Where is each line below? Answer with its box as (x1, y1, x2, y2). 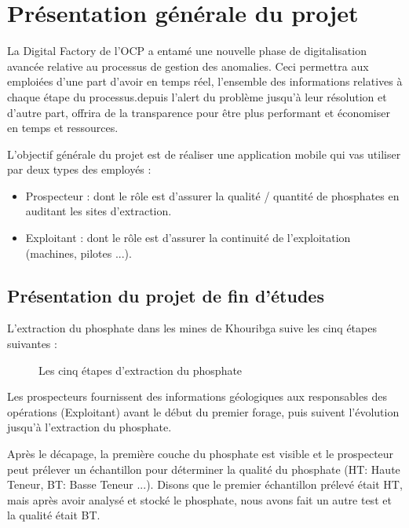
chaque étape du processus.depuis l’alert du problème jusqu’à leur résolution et (7, 88, 387, 104)
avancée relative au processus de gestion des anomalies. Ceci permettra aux (7, 57, 369, 74)
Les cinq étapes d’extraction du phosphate (38, 361, 243, 378)
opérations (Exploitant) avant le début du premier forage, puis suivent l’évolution (7, 403, 400, 420)
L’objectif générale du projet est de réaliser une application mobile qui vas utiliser (7, 145, 401, 162)
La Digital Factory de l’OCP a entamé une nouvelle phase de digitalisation (7, 42, 367, 59)
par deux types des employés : (7, 161, 152, 178)
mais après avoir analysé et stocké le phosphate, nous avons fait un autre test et (7, 491, 392, 508)
